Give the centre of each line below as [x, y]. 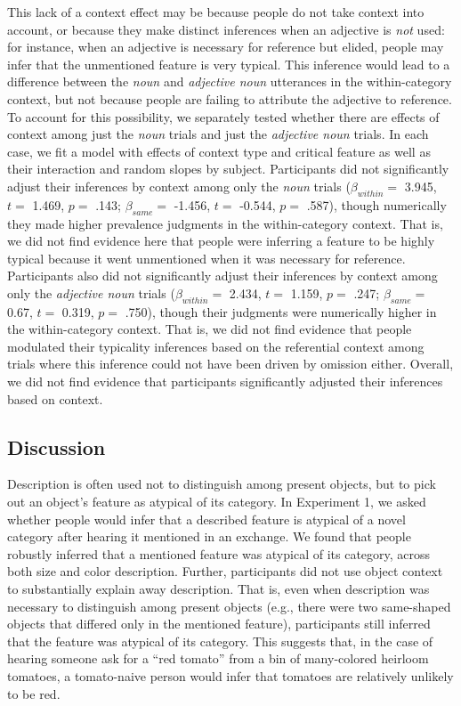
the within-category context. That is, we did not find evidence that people [210, 329]
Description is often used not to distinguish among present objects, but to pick [222, 484]
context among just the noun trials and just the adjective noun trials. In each [218, 134]
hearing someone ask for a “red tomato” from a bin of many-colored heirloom [218, 658]
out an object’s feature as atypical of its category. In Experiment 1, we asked [217, 502]
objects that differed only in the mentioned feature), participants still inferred [219, 624]
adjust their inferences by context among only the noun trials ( [179, 186]
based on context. [55, 398]
